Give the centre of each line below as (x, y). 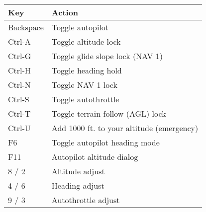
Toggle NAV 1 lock (84, 85)
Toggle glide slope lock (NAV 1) (107, 56)
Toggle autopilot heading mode (105, 142)
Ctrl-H (19, 70)
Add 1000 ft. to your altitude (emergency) (125, 128)
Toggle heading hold (87, 70)
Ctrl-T (19, 113)
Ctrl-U (19, 128)
